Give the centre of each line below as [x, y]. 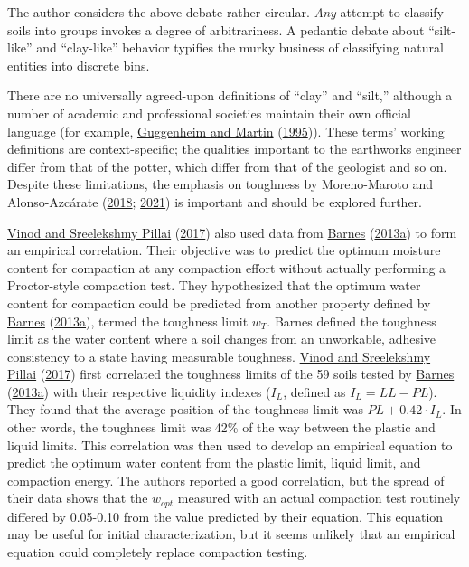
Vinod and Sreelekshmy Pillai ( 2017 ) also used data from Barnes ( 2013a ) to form [232, 232]
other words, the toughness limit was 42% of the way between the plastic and [221, 427]
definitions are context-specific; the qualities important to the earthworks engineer [234, 149]
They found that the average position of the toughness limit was [185, 409]
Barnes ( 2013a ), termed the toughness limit [128, 321]
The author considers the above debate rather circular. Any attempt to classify [226, 12]
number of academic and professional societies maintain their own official [209, 113]
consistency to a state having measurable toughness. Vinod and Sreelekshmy [219, 356]
